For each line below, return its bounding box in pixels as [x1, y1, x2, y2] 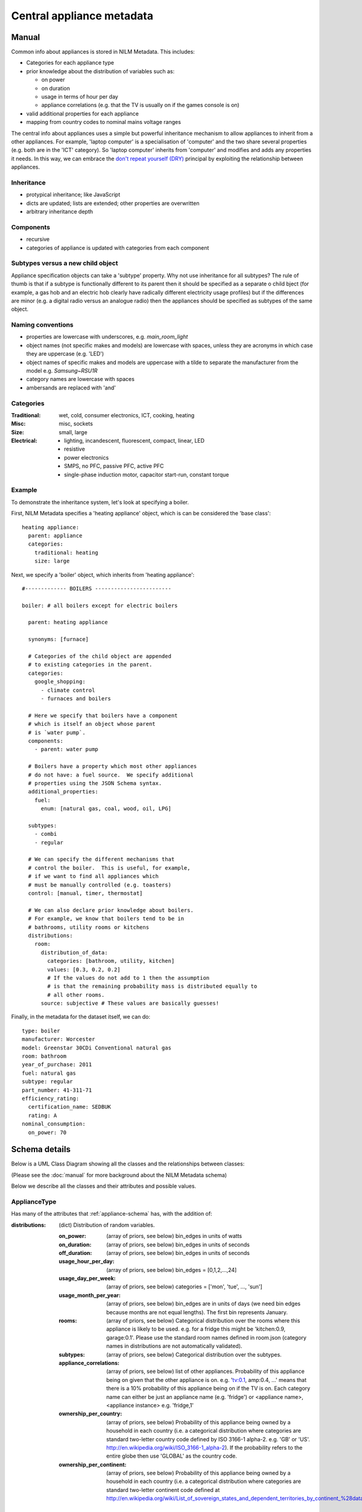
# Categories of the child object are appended [28, 653, 172, 660]
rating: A [28, 1112, 57, 1119]
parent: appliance [28, 532, 83, 539]
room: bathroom [22, 1053, 67, 1060]
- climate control [40, 686, 95, 694]
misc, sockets [59, 420, 94, 428]
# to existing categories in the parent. [28, 661, 153, 668]
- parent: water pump [34, 746, 99, 753]
